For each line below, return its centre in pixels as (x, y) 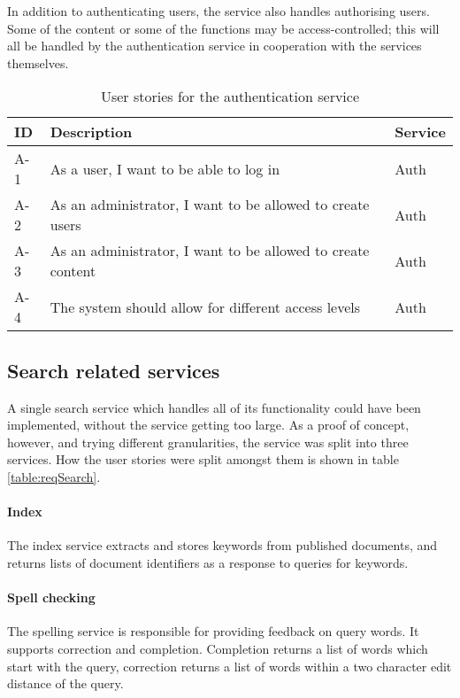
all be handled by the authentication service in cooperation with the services (215, 46)
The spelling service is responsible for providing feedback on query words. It (213, 631)
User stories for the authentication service (230, 97)
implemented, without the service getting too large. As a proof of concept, (208, 425)
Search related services (114, 370)
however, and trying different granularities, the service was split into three (208, 442)
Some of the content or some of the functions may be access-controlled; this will (223, 28)
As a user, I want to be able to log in (165, 168)
